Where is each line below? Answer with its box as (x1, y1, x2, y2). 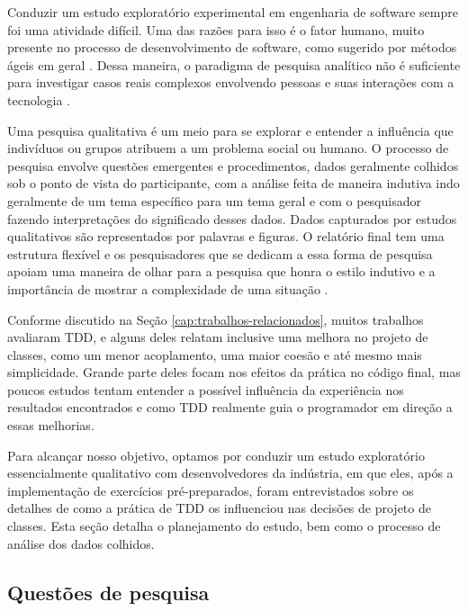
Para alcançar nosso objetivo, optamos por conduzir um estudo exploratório (7, 445, 425, 464)
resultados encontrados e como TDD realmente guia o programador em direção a (7, 398, 453, 417)
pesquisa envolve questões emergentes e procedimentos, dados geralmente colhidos (7, 156, 459, 175)
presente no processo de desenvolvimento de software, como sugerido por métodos (7, 38, 457, 57)
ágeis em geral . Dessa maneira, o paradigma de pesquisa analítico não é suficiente (7, 55, 461, 74)
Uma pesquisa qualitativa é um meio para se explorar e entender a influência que (7, 121, 454, 139)
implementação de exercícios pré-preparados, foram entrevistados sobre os (7, 481, 414, 499)
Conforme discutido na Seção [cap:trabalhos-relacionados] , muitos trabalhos (7, 310, 424, 328)
